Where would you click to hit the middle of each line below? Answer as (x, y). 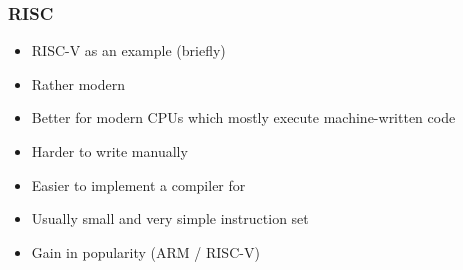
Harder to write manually (109, 151)
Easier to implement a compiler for (138, 184)
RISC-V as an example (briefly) (128, 50)
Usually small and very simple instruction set (170, 218)
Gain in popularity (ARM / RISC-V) (145, 251)
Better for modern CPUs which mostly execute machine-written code (243, 117)
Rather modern (78, 83)
